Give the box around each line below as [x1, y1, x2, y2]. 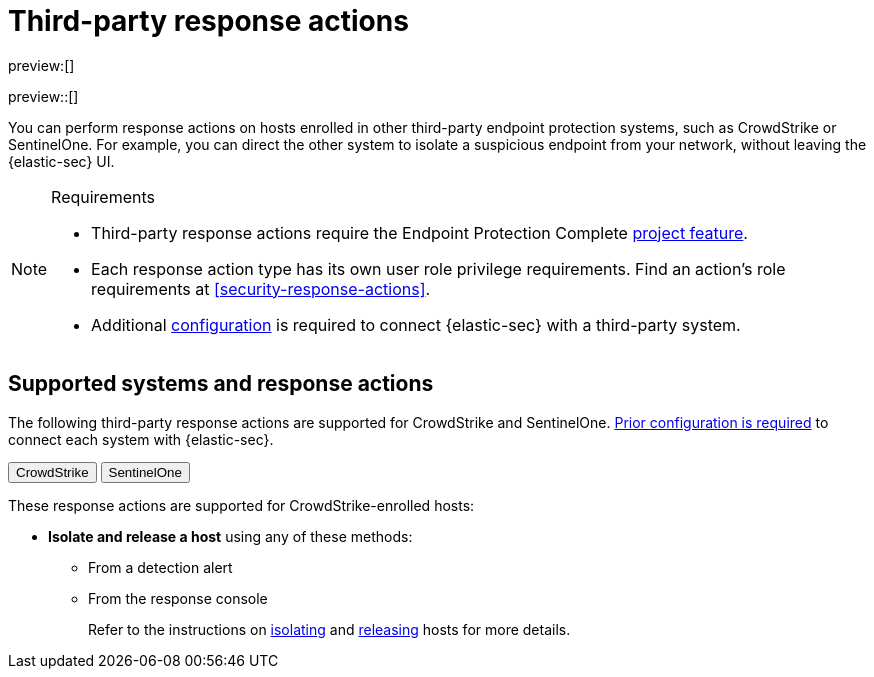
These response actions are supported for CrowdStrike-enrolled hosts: [8, 496, 475, 514]
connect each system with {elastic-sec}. [8, 430, 274, 448]
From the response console [88, 589, 268, 607]
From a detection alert [88, 558, 233, 576]
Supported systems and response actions [8, 371, 434, 397]
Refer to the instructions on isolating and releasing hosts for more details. [88, 620, 571, 638]
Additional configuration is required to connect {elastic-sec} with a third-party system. [91, 314, 741, 335]
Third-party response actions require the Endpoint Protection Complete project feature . [91, 222, 748, 243]
